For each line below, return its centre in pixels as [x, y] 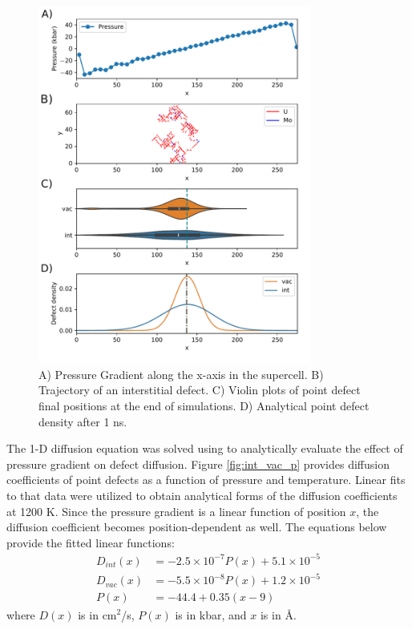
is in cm [97, 614]
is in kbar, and [211, 614]
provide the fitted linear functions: [91, 542]
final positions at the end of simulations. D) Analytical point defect [204, 406]
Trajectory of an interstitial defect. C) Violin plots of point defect [200, 390]
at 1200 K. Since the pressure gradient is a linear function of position [176, 511]
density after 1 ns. [83, 421]
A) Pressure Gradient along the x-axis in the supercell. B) [181, 374]
